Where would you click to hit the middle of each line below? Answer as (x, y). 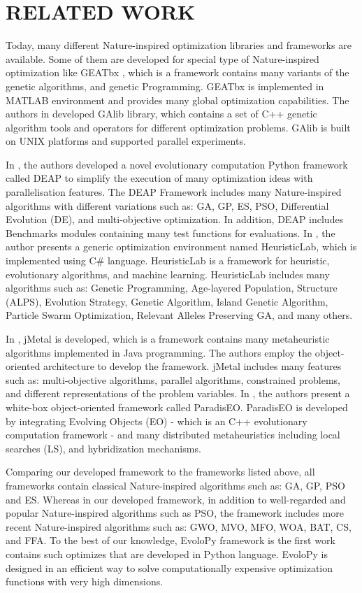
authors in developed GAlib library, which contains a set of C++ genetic (161, 114)
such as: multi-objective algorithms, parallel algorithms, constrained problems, (173, 379)
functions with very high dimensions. (85, 581)
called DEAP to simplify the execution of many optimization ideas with (159, 178)
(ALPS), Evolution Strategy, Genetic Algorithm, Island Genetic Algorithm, (167, 301)
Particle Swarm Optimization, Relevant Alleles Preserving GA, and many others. (179, 315)
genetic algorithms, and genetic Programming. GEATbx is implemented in (165, 86)
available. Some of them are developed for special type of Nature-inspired (162, 58)
